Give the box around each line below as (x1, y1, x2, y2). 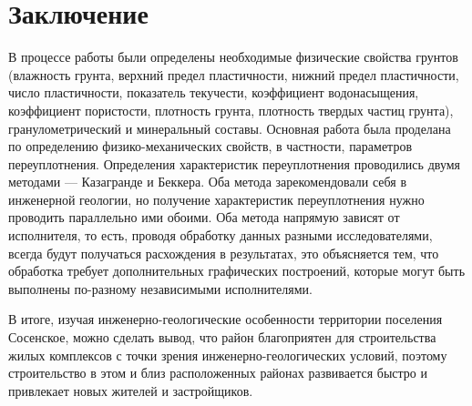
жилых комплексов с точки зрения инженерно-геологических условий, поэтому (8, 345, 447, 364)
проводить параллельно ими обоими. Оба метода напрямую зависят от (8, 208, 400, 227)
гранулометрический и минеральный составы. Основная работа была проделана (8, 118, 451, 137)
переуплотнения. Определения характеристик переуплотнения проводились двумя (8, 154, 460, 173)
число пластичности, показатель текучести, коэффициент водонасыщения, (8, 83, 419, 102)
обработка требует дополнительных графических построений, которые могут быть (8, 261, 466, 280)
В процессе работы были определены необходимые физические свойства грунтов (8, 47, 458, 66)
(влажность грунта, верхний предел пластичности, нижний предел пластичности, (8, 65, 459, 84)
